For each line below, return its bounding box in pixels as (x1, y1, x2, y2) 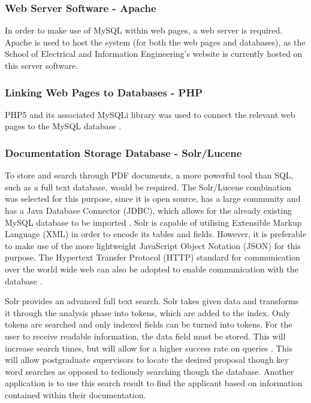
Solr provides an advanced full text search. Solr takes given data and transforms (5, 295, 299, 307)
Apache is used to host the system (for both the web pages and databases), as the (5, 35, 306, 48)
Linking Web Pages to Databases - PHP (5, 84, 203, 99)
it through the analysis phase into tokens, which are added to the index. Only (5, 306, 291, 319)
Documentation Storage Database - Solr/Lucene (5, 145, 242, 160)
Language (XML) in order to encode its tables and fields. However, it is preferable (5, 228, 306, 240)
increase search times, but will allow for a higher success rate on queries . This (5, 341, 292, 354)
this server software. (5, 59, 78, 71)
